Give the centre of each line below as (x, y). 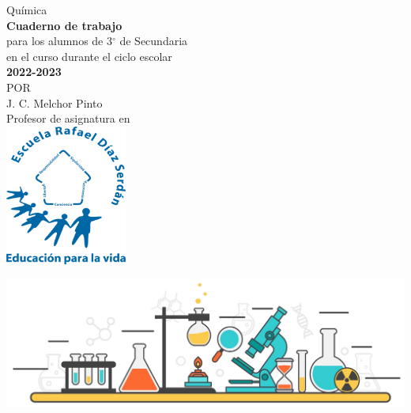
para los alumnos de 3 (59, 41)
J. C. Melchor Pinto (55, 102)
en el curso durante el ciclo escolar (89, 56)
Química (27, 9)
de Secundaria (154, 41)
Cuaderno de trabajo (64, 25)
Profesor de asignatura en (68, 118)
